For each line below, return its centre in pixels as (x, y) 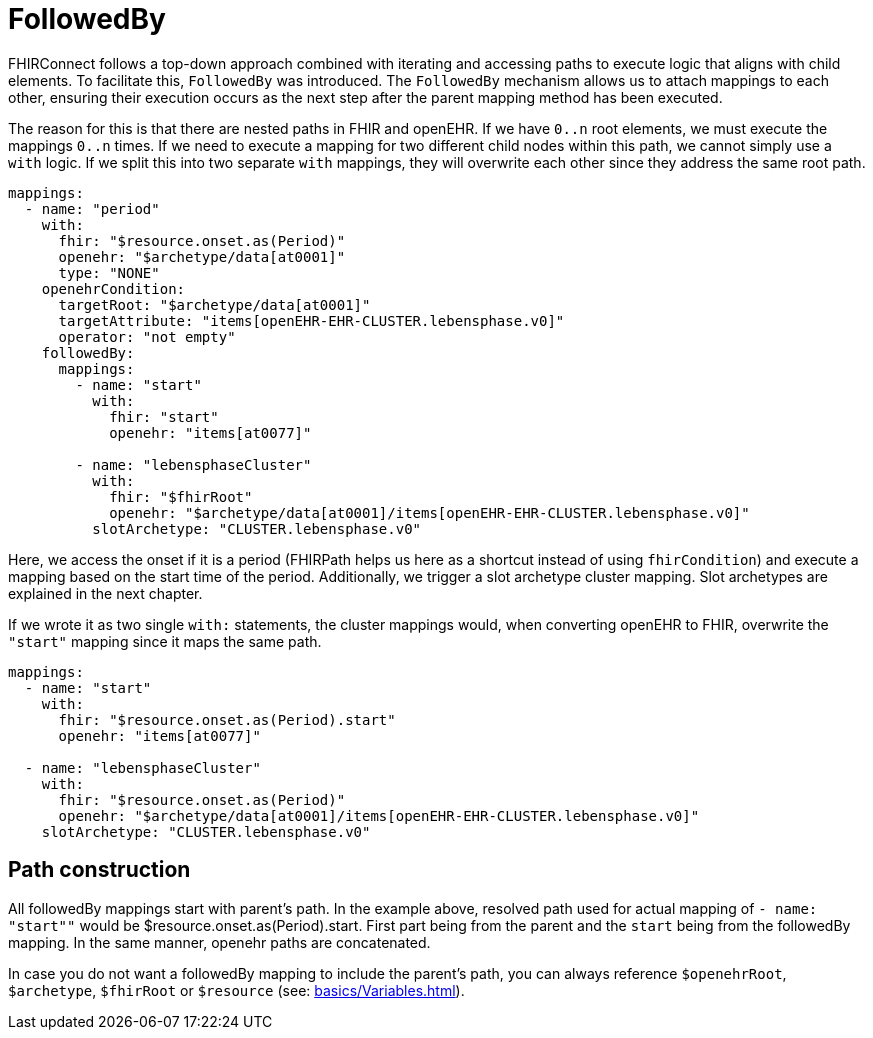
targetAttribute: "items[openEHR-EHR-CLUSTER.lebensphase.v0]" (311, 320)
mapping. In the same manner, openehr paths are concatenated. (219, 942)
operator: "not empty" (147, 336)
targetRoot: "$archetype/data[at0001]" (214, 304)
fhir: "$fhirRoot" (181, 496)
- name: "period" (92, 208)
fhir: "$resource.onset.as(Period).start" (227, 719)
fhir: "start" (164, 416)
